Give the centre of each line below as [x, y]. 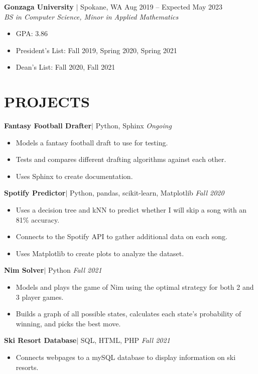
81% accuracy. [38, 219]
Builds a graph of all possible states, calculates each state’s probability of [128, 314]
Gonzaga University [39, 7]
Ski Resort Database [40, 340]
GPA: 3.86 [32, 33]
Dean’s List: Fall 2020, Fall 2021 [66, 67]
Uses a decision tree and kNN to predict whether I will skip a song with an [131, 210]
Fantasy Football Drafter [48, 126]
